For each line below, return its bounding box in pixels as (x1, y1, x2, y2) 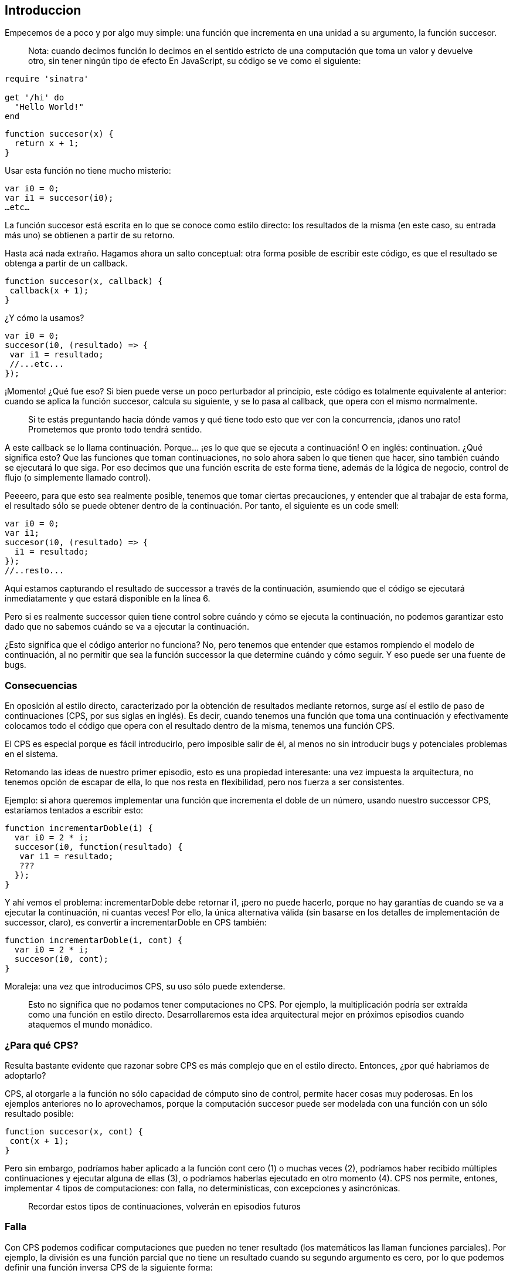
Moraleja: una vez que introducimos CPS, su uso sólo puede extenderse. (5, 981, 286, 992)
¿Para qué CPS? (5, 1039, 79, 1051)
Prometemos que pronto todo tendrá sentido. (28, 424, 202, 435)
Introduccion (5, 3, 81, 18)
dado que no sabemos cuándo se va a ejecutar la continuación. (5, 621, 250, 632)
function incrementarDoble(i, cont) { (5, 935, 183, 945)
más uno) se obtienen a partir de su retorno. (5, 230, 175, 241)
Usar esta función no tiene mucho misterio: (5, 165, 171, 176)
